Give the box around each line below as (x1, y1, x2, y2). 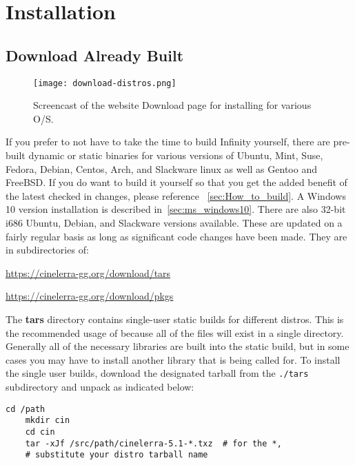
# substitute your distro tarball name (25, 450, 208, 460)
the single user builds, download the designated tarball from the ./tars (6, 366, 309, 380)
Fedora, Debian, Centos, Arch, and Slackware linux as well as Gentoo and (6, 161, 317, 176)
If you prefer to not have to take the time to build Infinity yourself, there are (6, 134, 330, 149)
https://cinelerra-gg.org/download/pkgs (6, 289, 174, 303)
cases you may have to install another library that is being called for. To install (6, 352, 341, 366)
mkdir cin (25, 415, 70, 426)
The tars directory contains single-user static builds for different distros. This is (6, 311, 344, 326)
